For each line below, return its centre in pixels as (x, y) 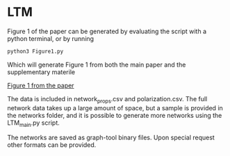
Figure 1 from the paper (41, 85)
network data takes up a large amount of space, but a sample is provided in (115, 107)
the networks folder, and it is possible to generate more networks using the (115, 115)
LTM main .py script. (34, 123)
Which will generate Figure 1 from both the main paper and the (97, 64)
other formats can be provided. (52, 145)
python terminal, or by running (51, 38)
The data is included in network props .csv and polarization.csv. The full (107, 99)
